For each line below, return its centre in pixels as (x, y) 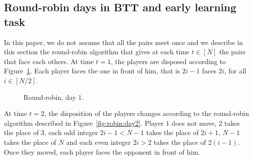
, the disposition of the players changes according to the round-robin (147, 113)
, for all (235, 71)
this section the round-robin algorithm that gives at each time (97, 52)
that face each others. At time (49, 61)
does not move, (194, 123)
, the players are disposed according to (169, 61)
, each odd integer (71, 132)
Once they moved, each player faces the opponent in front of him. (102, 151)
